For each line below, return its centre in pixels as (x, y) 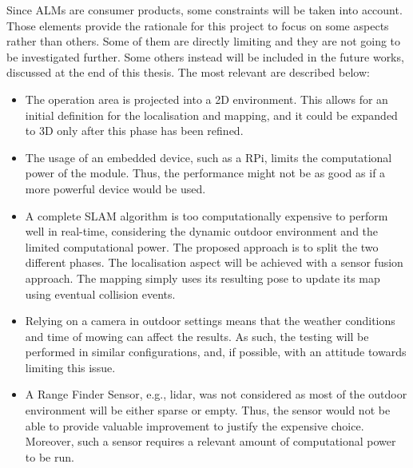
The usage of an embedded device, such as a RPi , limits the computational (208, 157)
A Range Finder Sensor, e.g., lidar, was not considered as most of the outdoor (216, 394)
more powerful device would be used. (115, 188)
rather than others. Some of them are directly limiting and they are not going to (204, 41)
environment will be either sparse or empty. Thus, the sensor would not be (208, 410)
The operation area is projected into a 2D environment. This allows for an (206, 99)
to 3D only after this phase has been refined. (134, 131)
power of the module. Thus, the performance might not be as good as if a (205, 173)
